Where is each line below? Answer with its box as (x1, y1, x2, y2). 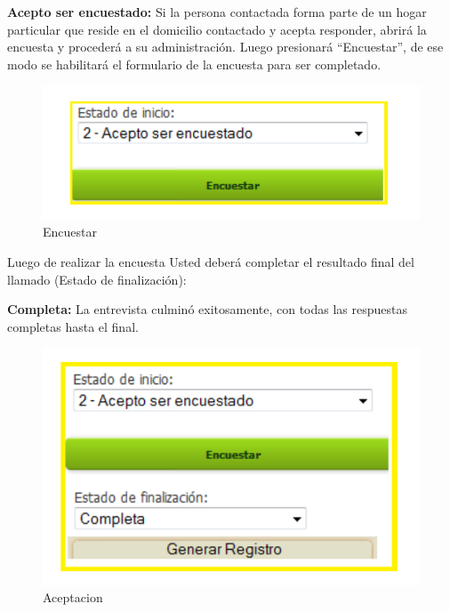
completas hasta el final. (7, 317, 139, 335)
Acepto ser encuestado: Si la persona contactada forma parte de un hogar (7, 3, 427, 20)
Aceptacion (43, 588, 103, 607)
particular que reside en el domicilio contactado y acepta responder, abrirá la (7, 20, 427, 38)
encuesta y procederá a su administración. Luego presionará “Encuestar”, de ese (7, 37, 444, 56)
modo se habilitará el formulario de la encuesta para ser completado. (7, 54, 382, 73)
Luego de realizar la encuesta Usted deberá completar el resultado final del (7, 252, 414, 270)
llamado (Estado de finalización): (7, 270, 187, 288)
